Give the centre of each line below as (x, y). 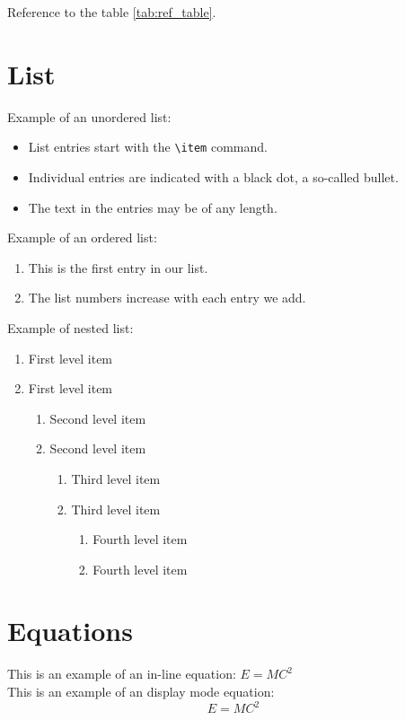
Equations (70, 631)
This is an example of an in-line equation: (122, 674)
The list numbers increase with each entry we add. (167, 298)
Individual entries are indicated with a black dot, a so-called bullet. (213, 176)
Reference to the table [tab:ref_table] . (112, 12)
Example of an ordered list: (82, 237)
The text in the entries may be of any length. (153, 207)
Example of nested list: (70, 327)
